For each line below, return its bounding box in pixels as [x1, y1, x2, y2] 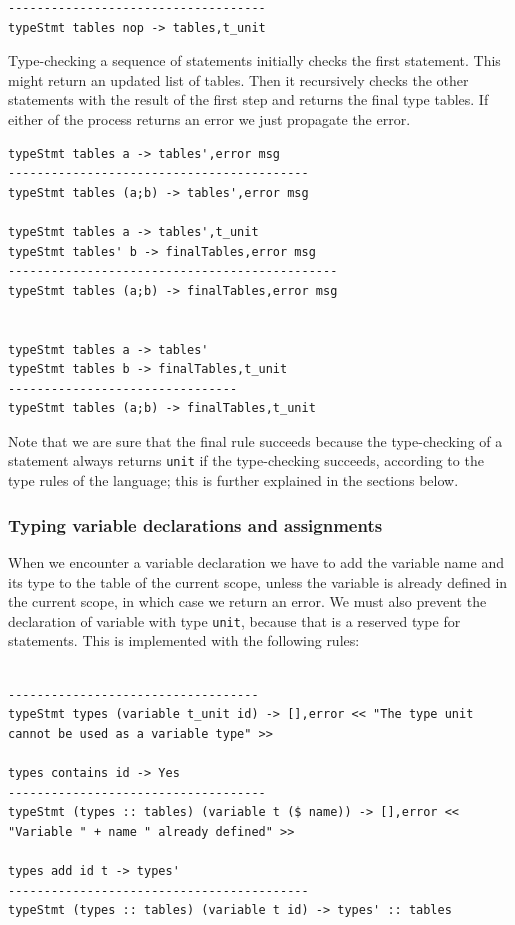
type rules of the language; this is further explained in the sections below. [8, 470, 459, 491]
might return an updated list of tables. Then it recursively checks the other [8, 69, 469, 90]
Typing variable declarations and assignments [8, 512, 383, 537]
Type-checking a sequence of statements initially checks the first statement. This [8, 50, 501, 71]
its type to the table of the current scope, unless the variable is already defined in [8, 571, 508, 592]
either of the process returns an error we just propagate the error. [8, 108, 411, 129]
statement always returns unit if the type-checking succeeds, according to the [8, 450, 484, 471]
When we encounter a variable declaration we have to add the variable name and [8, 551, 504, 572]
